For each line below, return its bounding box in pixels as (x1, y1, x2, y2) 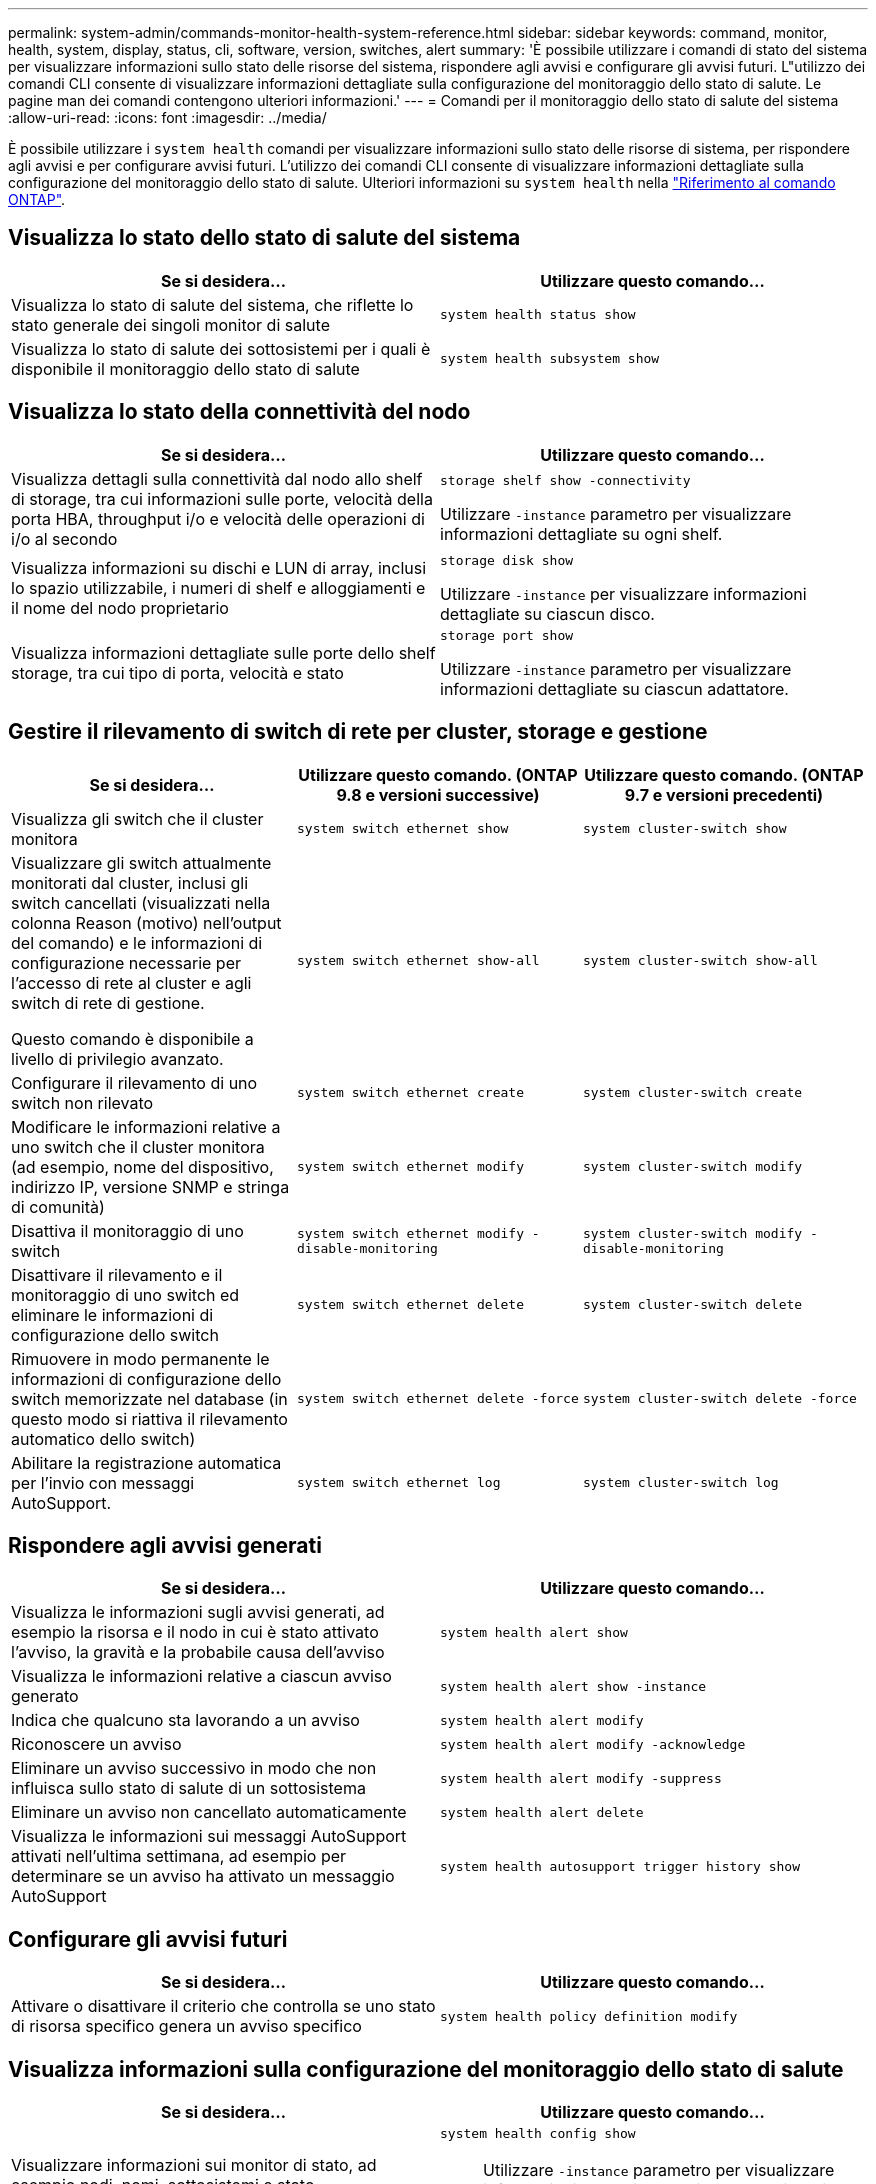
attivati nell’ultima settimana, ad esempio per (11, 1846, 347, 1867)
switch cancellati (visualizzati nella (11, 892, 271, 913)
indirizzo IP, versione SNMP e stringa (11, 1176, 290, 1197)
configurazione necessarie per (11, 952, 242, 973)
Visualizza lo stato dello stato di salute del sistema (8, 225, 521, 251)
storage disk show (440, 552, 574, 568)
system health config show (440, 2126, 636, 2142)
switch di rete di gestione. (11, 992, 205, 1013)
